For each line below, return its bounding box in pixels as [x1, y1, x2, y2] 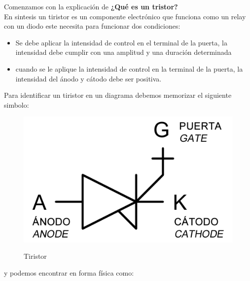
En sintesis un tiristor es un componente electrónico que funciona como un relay [4, 11, 246, 21]
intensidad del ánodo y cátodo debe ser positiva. [15, 73, 162, 83]
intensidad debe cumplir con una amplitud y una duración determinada [15, 47, 232, 57]
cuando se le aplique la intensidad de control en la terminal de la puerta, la [15, 63, 243, 74]
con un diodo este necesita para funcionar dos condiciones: [4, 21, 180, 31]
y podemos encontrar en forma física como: [4, 267, 134, 278]
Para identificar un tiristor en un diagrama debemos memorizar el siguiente [4, 90, 232, 100]
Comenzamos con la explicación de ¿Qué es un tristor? [4, 1, 178, 11]
